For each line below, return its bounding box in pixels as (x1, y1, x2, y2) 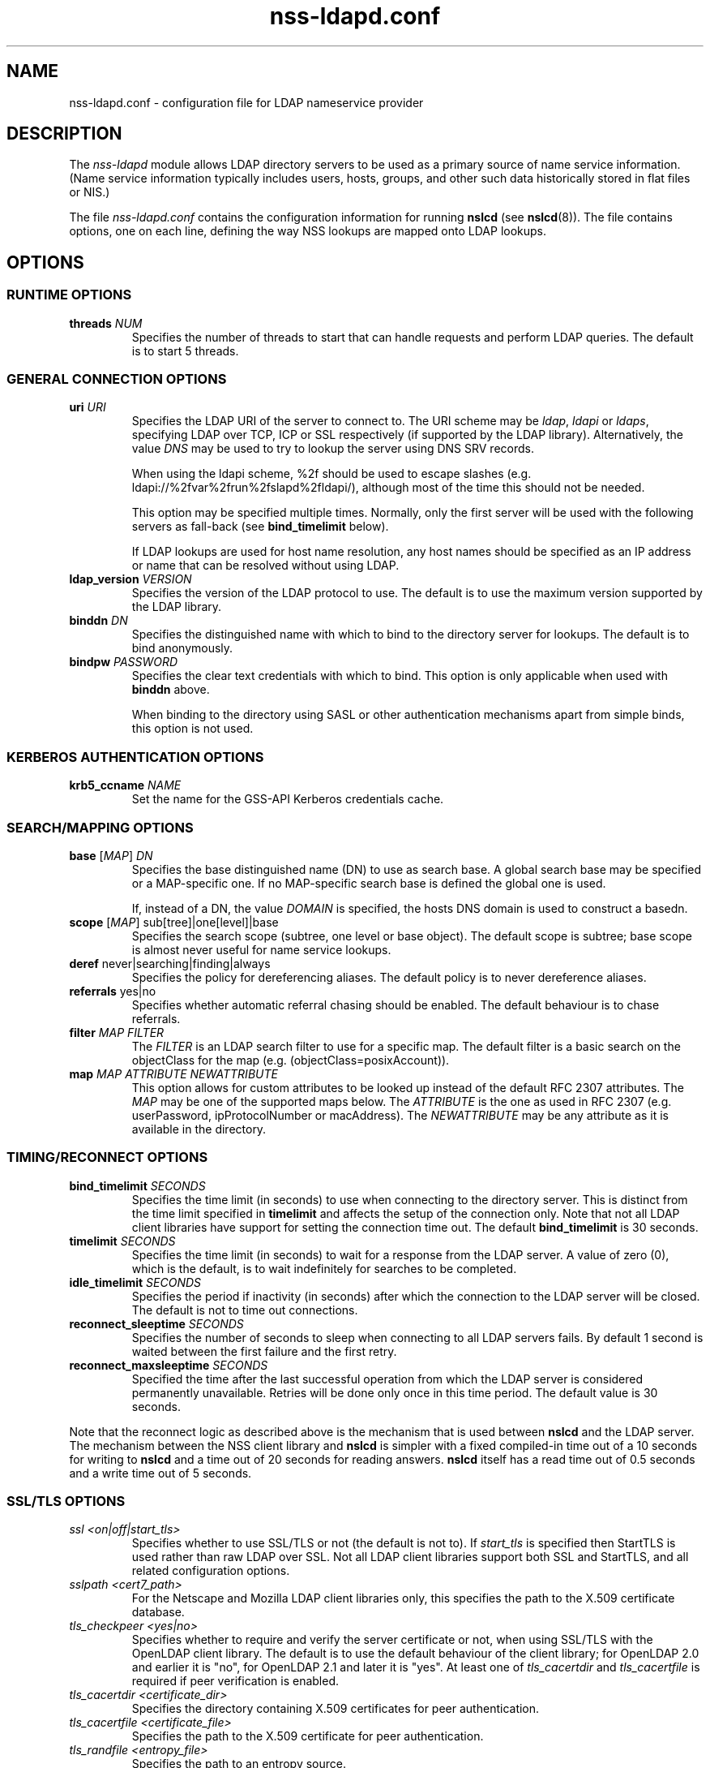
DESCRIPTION (6, 123, 122, 144)
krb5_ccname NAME (69, 778, 182, 793)
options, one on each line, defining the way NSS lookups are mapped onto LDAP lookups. (69, 224, 547, 239)
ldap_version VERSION (69, 572, 192, 587)
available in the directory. (131, 1121, 267, 1136)
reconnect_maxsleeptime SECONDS (69, 1357, 268, 1372)
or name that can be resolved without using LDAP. (131, 558, 400, 573)
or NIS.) (69, 185, 110, 200)
